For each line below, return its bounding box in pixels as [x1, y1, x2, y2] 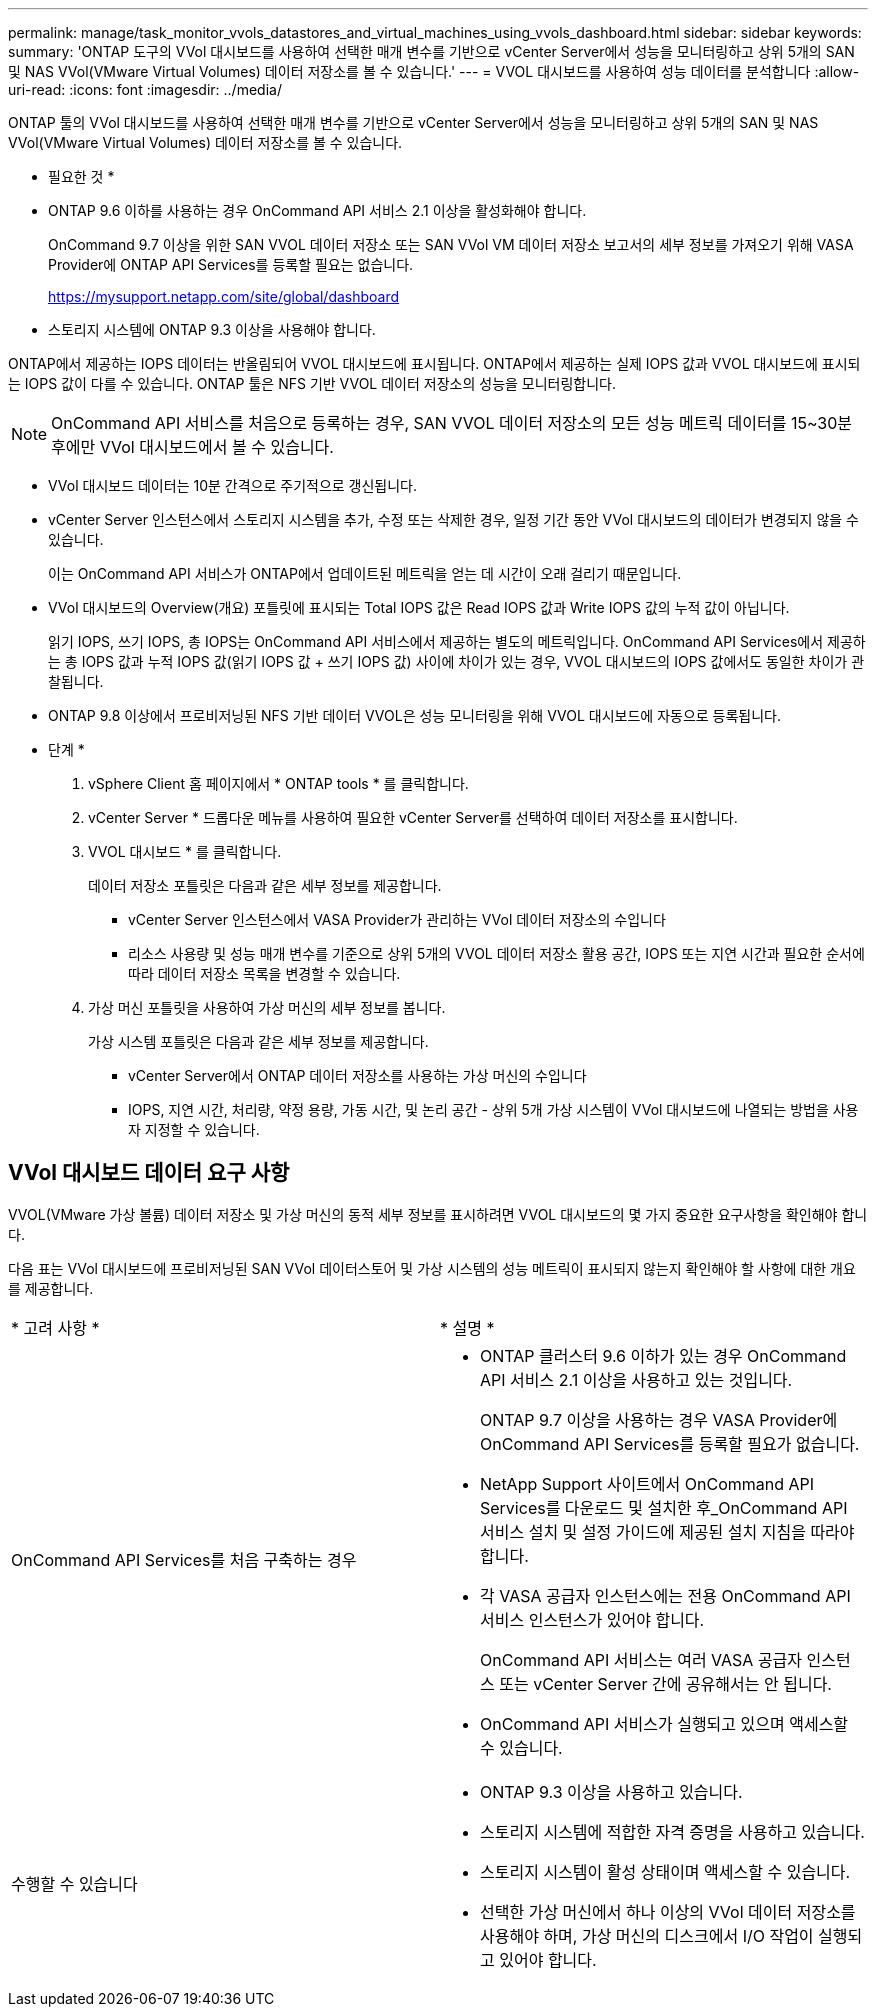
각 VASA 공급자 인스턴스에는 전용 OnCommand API [480, 1585, 851, 1606]
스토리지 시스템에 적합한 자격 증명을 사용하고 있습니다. [480, 1821, 865, 1842]
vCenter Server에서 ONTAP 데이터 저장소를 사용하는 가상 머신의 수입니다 [128, 1067, 587, 1084]
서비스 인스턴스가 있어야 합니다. [480, 1609, 705, 1630]
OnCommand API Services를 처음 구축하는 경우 [11, 1549, 357, 1570]
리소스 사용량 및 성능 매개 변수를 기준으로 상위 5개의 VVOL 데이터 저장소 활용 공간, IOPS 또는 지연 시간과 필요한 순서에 [128, 945, 865, 962]
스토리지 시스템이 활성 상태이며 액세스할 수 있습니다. [480, 1861, 851, 1882]
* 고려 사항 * [11, 1317, 100, 1338]
